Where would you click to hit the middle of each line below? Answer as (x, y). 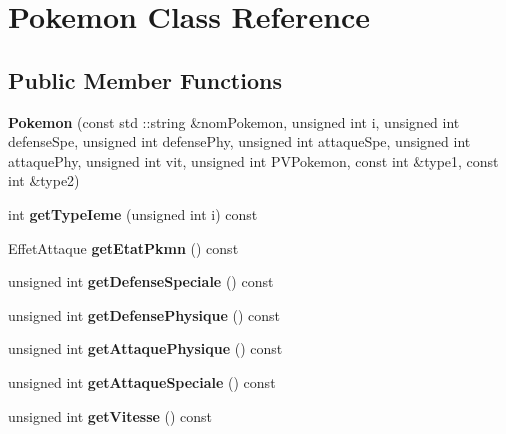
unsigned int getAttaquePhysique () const (145, 348)
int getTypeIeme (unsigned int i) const (133, 213)
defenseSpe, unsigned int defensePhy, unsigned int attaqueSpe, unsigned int (239, 141)
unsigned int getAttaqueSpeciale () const (142, 381)
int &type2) (44, 180)
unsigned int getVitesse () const (110, 415)
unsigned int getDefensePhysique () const (144, 314)
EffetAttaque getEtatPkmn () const (123, 247)
